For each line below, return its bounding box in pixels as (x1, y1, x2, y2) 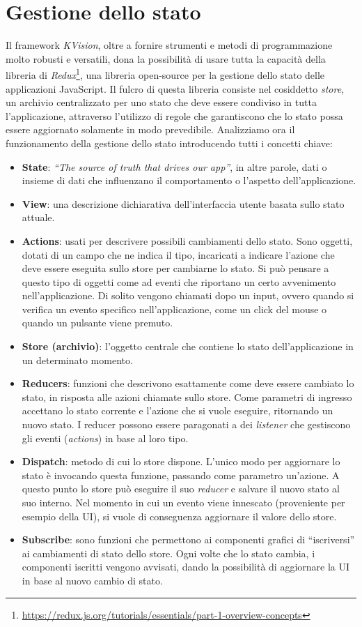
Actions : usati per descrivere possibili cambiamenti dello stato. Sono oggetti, (22, 233, 353, 248)
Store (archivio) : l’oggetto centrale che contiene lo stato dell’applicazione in (22, 339, 354, 354)
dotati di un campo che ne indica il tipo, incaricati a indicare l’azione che (22, 247, 335, 262)
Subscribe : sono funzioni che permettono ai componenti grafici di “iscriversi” (22, 532, 355, 547)
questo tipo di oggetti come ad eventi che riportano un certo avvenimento (22, 274, 336, 289)
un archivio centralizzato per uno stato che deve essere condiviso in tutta (6, 95, 317, 109)
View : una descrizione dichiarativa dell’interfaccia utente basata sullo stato (22, 196, 345, 211)
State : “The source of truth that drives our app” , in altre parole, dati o (22, 159, 327, 174)
